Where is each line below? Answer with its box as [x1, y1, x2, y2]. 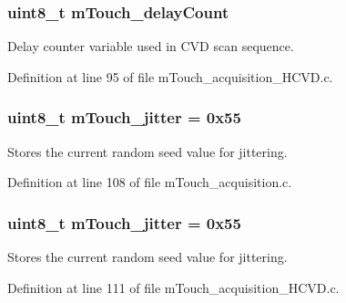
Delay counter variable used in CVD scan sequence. [7, 37, 294, 56]
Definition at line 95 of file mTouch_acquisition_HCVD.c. [7, 67, 333, 86]
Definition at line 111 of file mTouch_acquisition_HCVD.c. [7, 277, 340, 297]
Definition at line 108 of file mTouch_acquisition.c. [7, 172, 292, 192]
